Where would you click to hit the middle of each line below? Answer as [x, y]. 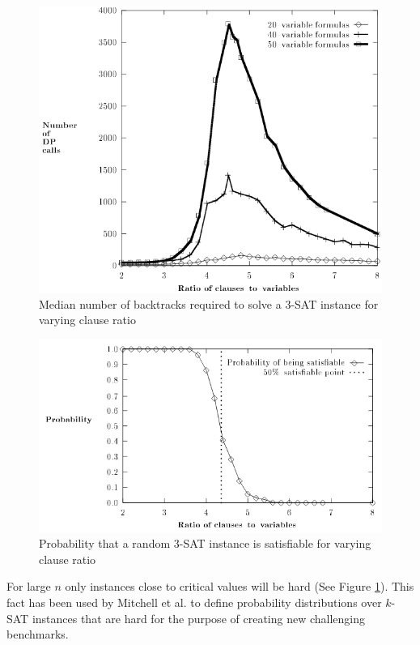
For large [29, 586]
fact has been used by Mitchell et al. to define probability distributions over [194, 602]
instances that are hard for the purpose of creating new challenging [199, 618]
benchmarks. [38, 634]
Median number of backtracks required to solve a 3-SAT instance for [209, 303]
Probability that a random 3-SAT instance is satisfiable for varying [205, 543]
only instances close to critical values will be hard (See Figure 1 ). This [240, 586]
